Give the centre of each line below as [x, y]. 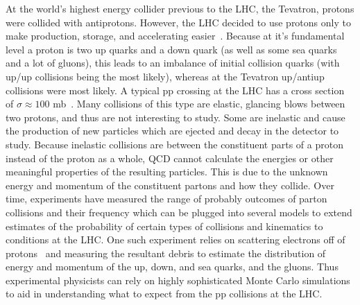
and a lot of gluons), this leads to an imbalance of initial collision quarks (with [173, 63]
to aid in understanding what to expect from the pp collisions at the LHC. [164, 294]
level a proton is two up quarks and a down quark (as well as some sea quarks [171, 49]
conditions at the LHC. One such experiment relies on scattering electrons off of [175, 239]
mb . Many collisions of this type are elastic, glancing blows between [199, 104]
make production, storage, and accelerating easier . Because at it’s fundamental [175, 36]
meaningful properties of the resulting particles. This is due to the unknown [167, 172]
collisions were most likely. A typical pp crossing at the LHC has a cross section [175, 90]
